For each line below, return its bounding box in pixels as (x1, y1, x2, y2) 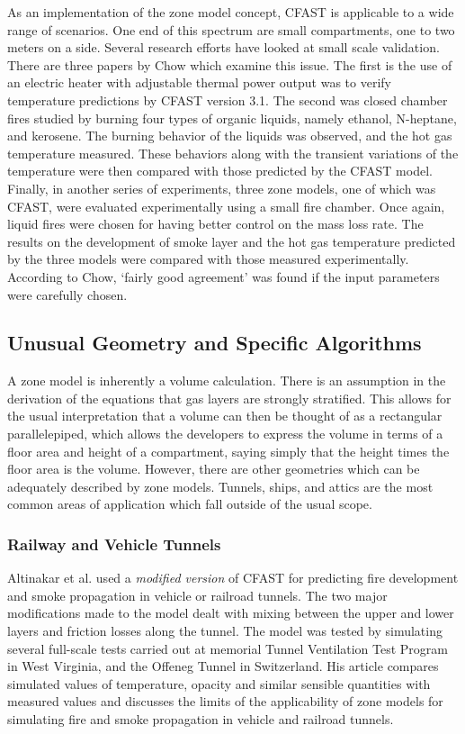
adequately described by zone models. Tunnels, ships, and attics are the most (7, 476, 434, 495)
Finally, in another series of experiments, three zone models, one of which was (7, 178, 436, 197)
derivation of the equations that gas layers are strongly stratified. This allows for (7, 388, 452, 407)
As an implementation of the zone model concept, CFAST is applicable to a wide (7, 3, 454, 21)
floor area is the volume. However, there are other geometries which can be (7, 459, 420, 478)
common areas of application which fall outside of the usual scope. (7, 494, 372, 513)
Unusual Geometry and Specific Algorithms (7, 329, 422, 357)
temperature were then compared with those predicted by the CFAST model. (7, 161, 433, 180)
